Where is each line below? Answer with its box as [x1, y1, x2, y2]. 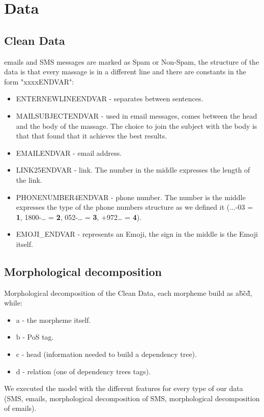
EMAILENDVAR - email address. [16, 147, 122, 158]
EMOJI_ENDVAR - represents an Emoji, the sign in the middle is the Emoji [16, 229, 258, 239]
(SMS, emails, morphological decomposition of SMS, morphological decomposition [4, 393, 260, 403]
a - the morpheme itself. [16, 314, 91, 325]
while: [4, 297, 22, 308]
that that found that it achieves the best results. [16, 130, 167, 141]
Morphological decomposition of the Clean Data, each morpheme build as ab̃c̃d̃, [4, 287, 252, 298]
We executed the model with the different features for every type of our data [4, 383, 243, 394]
